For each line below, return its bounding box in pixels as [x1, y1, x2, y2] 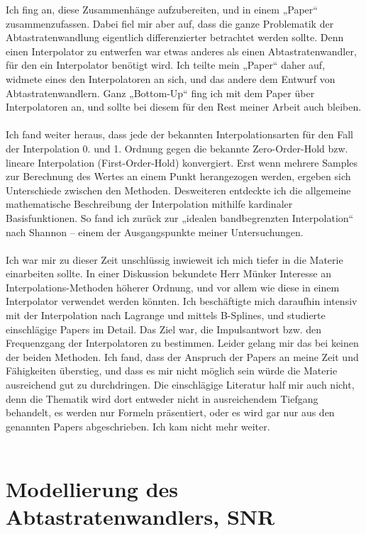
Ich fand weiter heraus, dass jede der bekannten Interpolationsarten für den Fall [6, 127, 353, 142]
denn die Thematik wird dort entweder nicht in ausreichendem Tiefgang [6, 391, 318, 406]
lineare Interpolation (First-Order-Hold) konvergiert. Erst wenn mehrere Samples [6, 155, 358, 169]
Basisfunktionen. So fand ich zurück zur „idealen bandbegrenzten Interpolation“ [6, 210, 354, 225]
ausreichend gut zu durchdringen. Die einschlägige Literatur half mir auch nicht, [6, 377, 355, 392]
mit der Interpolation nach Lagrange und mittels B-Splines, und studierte [6, 308, 326, 323]
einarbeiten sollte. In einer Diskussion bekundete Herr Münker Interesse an [6, 266, 332, 281]
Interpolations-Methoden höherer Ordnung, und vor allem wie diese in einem [6, 279, 340, 294]
